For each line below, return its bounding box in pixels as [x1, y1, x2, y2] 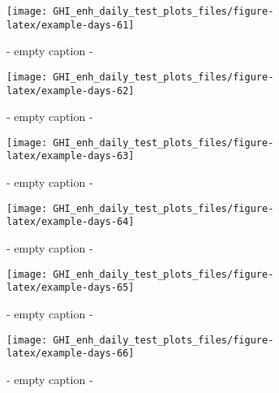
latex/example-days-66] [6, 348, 135, 360]
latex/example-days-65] [6, 282, 135, 294]
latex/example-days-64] [6, 216, 135, 228]
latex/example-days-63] [6, 150, 135, 162]
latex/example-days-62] [6, 84, 135, 97]
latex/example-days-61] [6, 19, 135, 31]
